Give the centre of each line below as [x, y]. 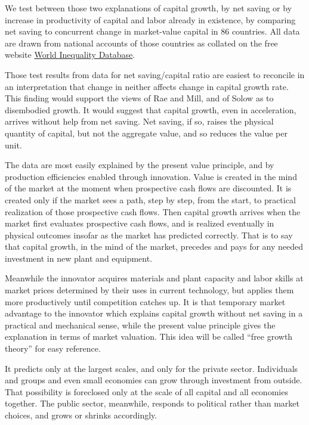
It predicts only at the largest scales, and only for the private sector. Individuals [152, 368]
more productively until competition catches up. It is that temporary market [145, 301]
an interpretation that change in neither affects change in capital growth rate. [147, 86]
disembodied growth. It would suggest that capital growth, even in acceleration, [151, 109]
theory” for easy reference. [53, 348]
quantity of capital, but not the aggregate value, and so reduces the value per [146, 133]
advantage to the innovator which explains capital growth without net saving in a [154, 313]
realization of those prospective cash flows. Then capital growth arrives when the [153, 211]
